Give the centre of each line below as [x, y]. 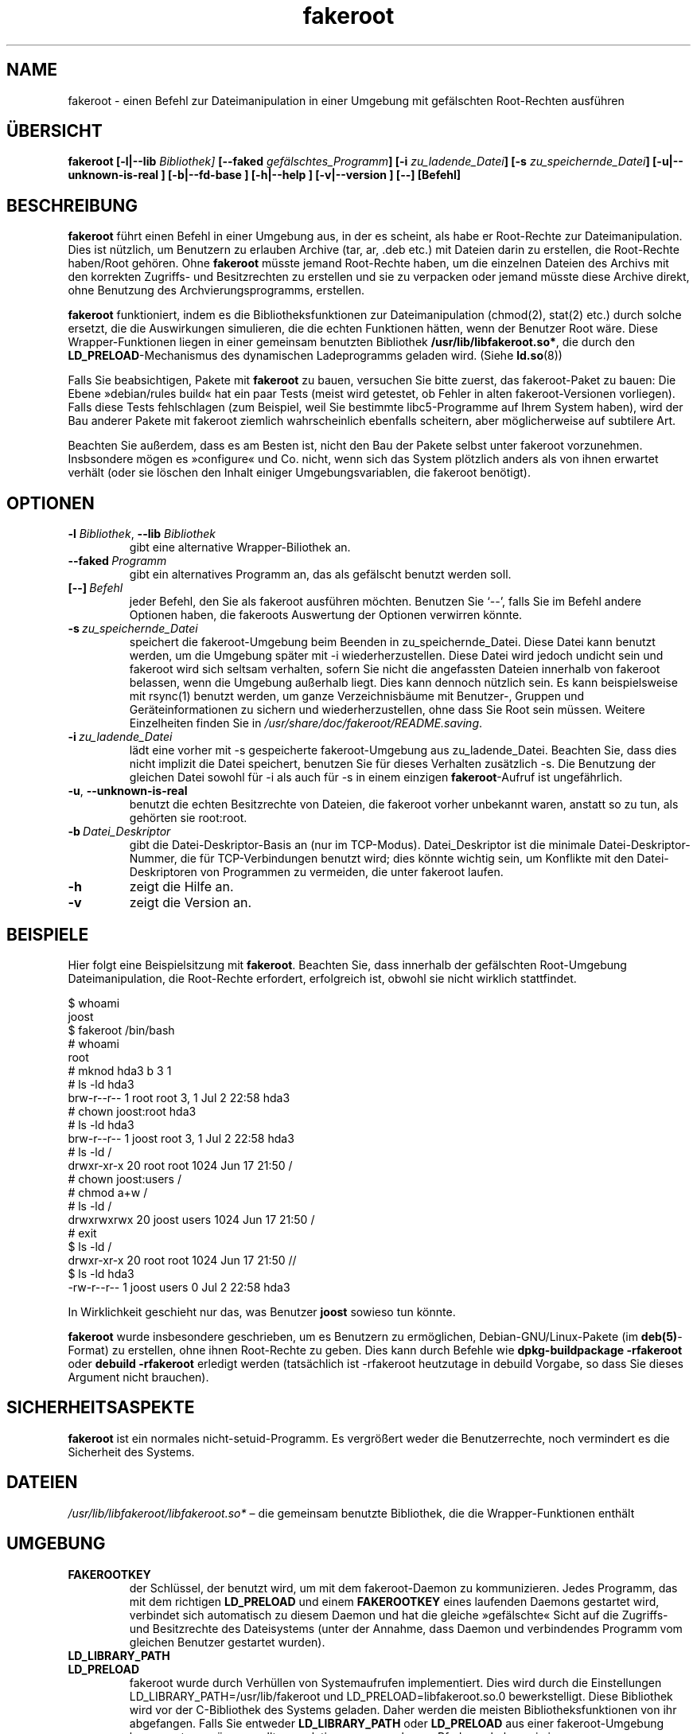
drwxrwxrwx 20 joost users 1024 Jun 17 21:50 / [191, 1219]
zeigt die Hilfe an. [181, 887]
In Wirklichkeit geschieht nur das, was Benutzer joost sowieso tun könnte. [262, 1311]
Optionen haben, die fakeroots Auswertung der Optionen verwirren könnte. [326, 615]
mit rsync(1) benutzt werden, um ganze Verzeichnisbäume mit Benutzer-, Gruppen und [357, 696]
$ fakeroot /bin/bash [121, 1030]
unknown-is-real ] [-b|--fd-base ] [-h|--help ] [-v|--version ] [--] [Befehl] [265, 175]
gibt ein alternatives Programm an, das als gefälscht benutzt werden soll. [320, 575]
